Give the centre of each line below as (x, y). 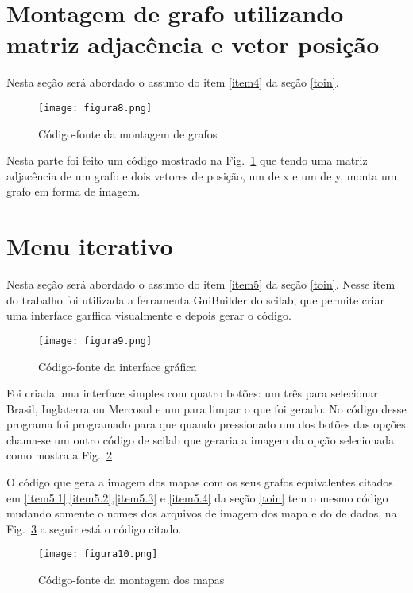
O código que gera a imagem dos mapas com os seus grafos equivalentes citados (200, 482)
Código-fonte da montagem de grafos (128, 133)
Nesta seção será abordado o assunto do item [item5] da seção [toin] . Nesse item (201, 284)
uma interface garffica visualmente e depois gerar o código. (149, 315)
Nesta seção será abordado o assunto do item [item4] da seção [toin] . (173, 82)
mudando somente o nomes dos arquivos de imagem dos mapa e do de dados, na (202, 513)
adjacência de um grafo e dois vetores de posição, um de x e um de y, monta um (202, 175)
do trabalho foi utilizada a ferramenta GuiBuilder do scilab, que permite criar (195, 299)
